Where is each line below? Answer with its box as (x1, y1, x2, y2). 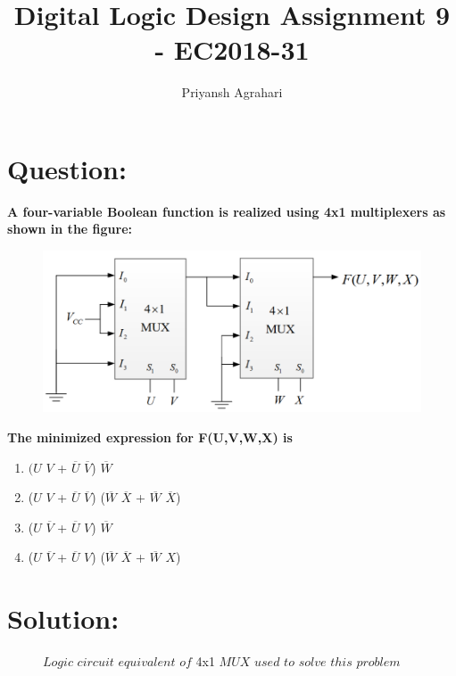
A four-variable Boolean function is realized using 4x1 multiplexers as (7, 202, 446, 220)
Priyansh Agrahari (181, 83, 283, 102)
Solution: (7, 600, 120, 637)
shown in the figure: (7, 219, 132, 238)
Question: (7, 150, 127, 186)
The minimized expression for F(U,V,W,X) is (7, 428, 293, 447)
